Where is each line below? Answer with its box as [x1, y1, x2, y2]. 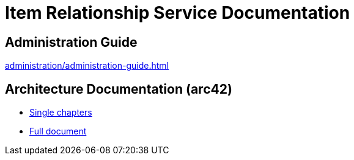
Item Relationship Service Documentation [5, 2, 350, 23]
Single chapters [29, 107, 92, 118]
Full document [29, 126, 87, 137]
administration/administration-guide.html [5, 60, 169, 71]
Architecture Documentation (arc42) [5, 81, 232, 97]
